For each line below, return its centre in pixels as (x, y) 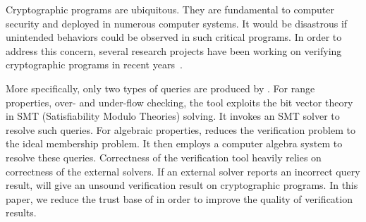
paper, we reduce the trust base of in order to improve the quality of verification (179, 198)
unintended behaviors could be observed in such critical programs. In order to (174, 37)
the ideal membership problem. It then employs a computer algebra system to (174, 143)
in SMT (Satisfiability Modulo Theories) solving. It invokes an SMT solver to (173, 116)
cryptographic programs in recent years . (94, 64)
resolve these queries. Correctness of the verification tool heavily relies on (164, 157)
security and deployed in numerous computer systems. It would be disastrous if (177, 23)
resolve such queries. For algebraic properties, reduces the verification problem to (181, 129)
